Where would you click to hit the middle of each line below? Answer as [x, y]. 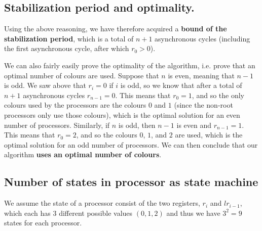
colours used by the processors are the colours [75, 105]
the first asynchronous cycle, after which [67, 48]
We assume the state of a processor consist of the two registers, [102, 203]
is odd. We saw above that [45, 85]
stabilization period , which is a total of [69, 38]
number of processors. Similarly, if [57, 125]
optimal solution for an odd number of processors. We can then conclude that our [131, 144]
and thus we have [193, 213]
